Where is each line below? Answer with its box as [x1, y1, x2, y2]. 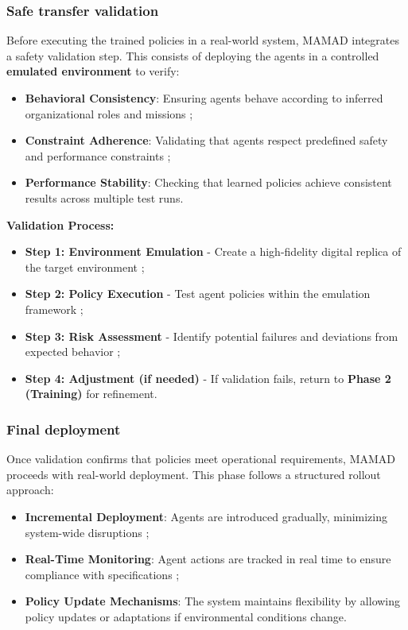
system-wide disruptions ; [25, 524, 150, 540]
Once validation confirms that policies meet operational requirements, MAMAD [6, 450, 396, 467]
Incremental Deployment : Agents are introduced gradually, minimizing [25, 508, 388, 524]
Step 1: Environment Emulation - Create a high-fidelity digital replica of [25, 243, 402, 260]
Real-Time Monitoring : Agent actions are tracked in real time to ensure [25, 551, 391, 567]
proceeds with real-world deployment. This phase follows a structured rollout [6, 466, 381, 482]
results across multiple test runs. [25, 189, 184, 206]
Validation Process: [6, 216, 115, 233]
